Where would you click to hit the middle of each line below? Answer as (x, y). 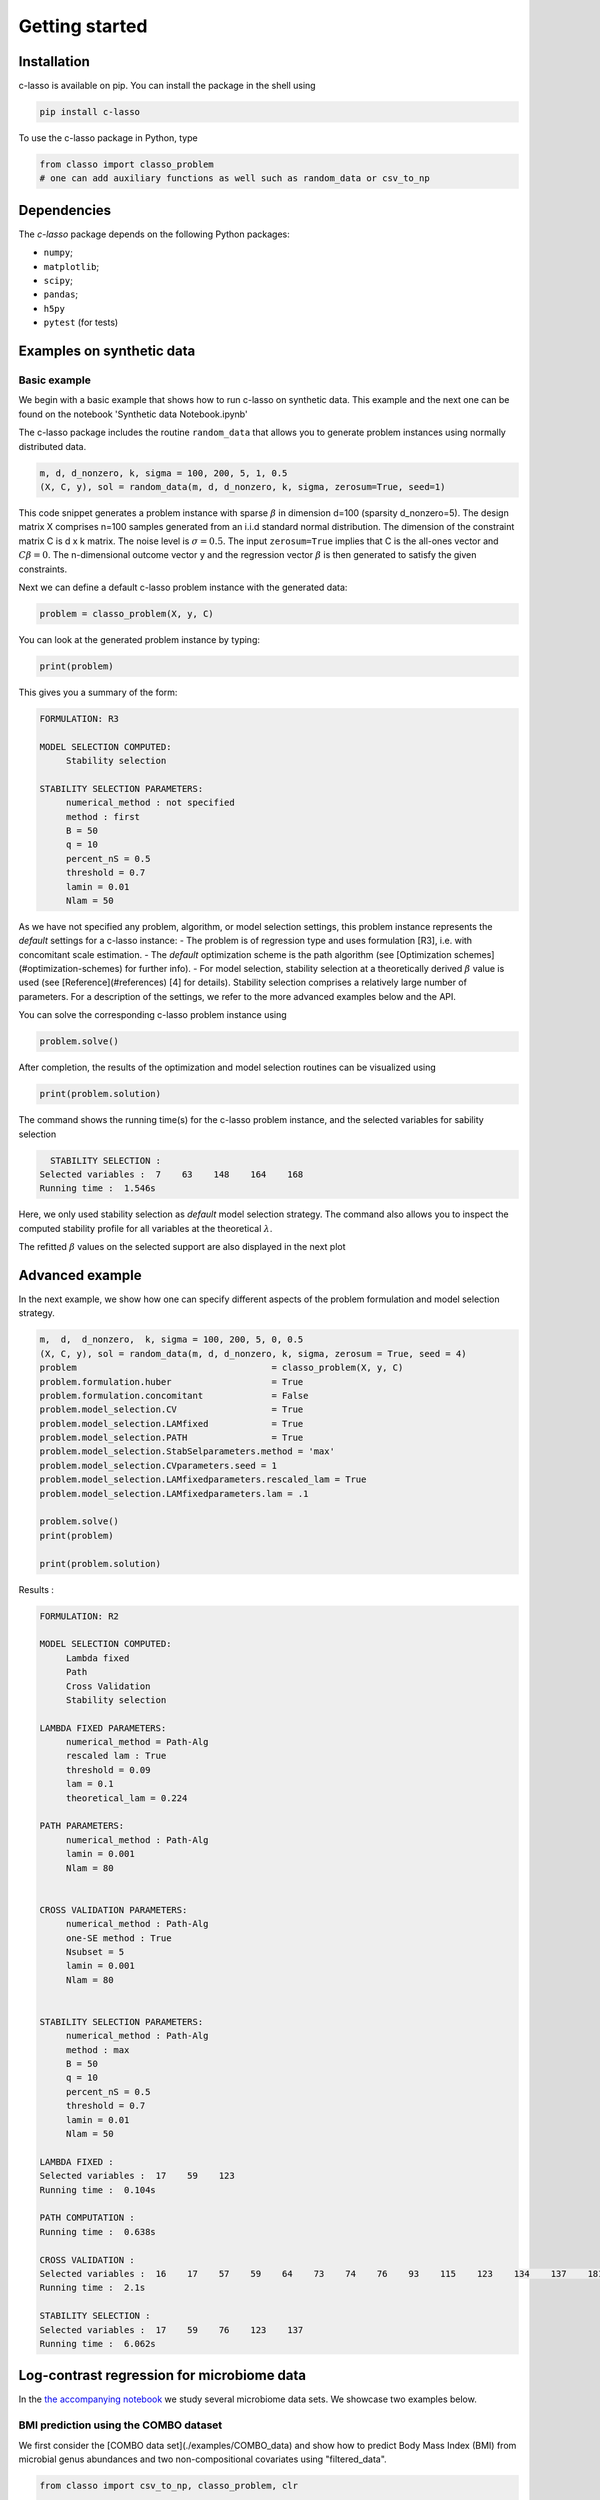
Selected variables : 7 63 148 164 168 (171, 1174)
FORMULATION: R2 (79, 1616)
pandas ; (61, 294)
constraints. (43, 569)
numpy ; (58, 252)
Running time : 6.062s (98, 2343)
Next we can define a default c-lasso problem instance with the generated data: (183, 587)
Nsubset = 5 (95, 1951)
